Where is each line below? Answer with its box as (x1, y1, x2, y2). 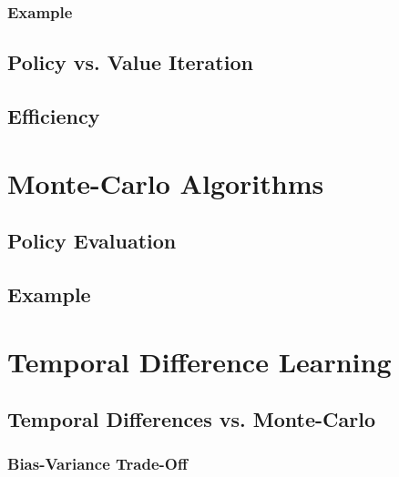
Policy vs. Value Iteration (7, 48, 253, 76)
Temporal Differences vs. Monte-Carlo (7, 405, 375, 433)
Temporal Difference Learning (7, 342, 392, 380)
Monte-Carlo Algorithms (7, 164, 324, 201)
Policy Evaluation (7, 227, 177, 255)
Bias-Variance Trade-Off (7, 452, 188, 475)
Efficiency (7, 102, 100, 130)
